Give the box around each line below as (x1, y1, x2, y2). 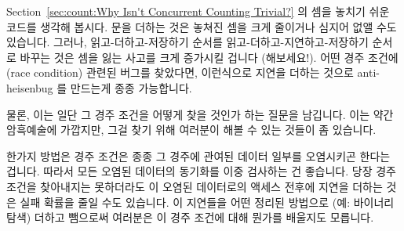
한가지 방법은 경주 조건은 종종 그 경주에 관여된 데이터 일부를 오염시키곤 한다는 (6, 147, 391, 164)
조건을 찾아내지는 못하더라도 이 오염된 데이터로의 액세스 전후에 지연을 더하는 (6, 178, 383, 194)
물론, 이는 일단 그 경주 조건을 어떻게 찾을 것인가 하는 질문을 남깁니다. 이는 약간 (6, 106, 394, 122)
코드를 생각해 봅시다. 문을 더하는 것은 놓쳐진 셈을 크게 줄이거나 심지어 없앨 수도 (6, 18, 397, 34)
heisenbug (6, 79, 53, 96)
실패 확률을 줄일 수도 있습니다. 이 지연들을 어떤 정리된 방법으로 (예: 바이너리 (20, 193, 395, 210)
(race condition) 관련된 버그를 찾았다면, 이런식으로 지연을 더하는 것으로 (6, 64, 354, 81)
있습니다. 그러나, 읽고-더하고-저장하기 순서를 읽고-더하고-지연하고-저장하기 (6, 34, 369, 50)
